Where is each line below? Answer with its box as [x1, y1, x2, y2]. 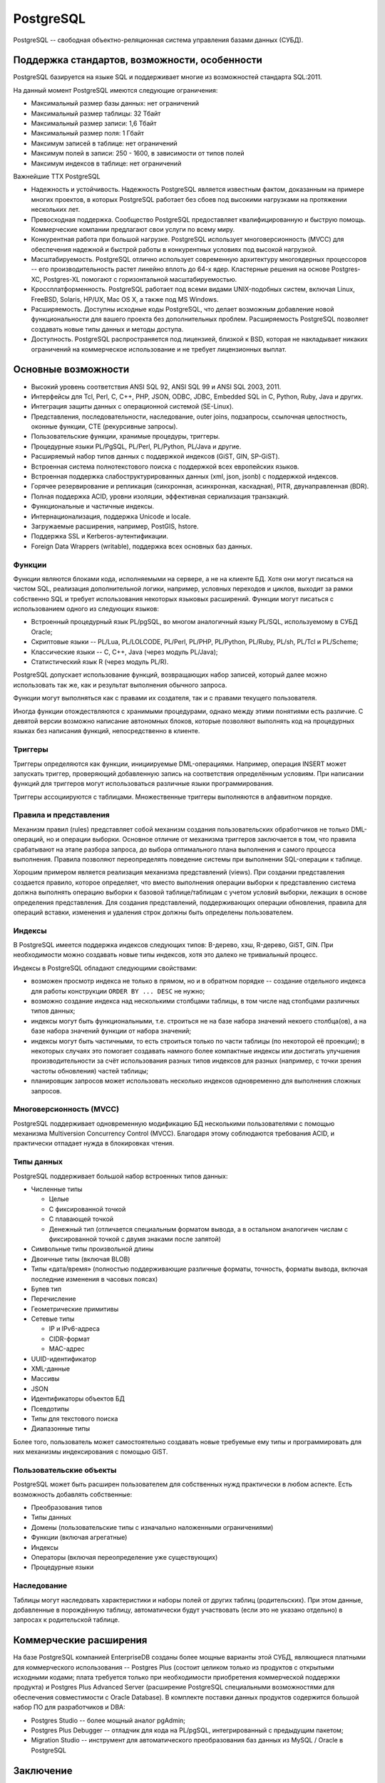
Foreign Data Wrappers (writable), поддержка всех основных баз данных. [31, 542, 253, 551]
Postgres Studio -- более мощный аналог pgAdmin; [31, 1716, 185, 1725]
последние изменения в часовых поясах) [31, 1274, 158, 1283]
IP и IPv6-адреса [48, 1324, 100, 1333]
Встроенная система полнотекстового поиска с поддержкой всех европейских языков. [31, 462, 299, 471]
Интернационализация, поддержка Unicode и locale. [31, 512, 191, 521]
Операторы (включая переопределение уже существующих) [31, 1553, 218, 1562]
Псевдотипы [31, 1404, 69, 1413]
